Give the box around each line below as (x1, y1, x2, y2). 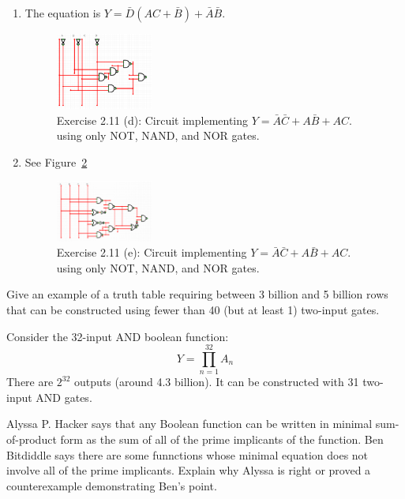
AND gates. (36, 388, 92, 405)
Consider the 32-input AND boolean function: (6, 328, 229, 344)
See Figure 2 (24, 153, 88, 170)
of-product (6, 431, 57, 448)
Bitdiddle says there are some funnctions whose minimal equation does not (6, 446, 369, 463)
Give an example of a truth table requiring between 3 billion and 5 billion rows (6, 286, 388, 302)
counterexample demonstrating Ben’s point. (6, 477, 217, 493)
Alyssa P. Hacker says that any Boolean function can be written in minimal (6, 415, 373, 432)
